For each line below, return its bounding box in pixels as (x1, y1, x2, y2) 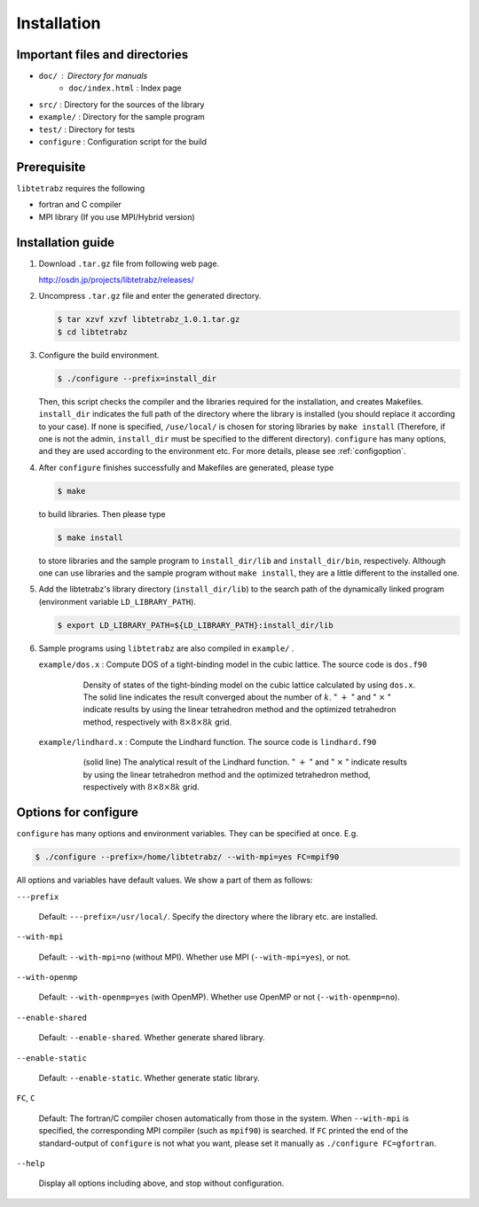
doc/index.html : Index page (68, 82, 182, 93)
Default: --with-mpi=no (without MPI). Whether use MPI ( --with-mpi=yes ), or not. (38, 952, 351, 962)
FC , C (16, 1093, 35, 1103)
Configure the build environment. (38, 349, 160, 360)
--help (16, 1158, 45, 1168)
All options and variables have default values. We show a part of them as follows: (16, 874, 313, 886)
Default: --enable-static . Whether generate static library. (38, 1073, 261, 1084)
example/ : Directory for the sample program (38, 112, 206, 122)
